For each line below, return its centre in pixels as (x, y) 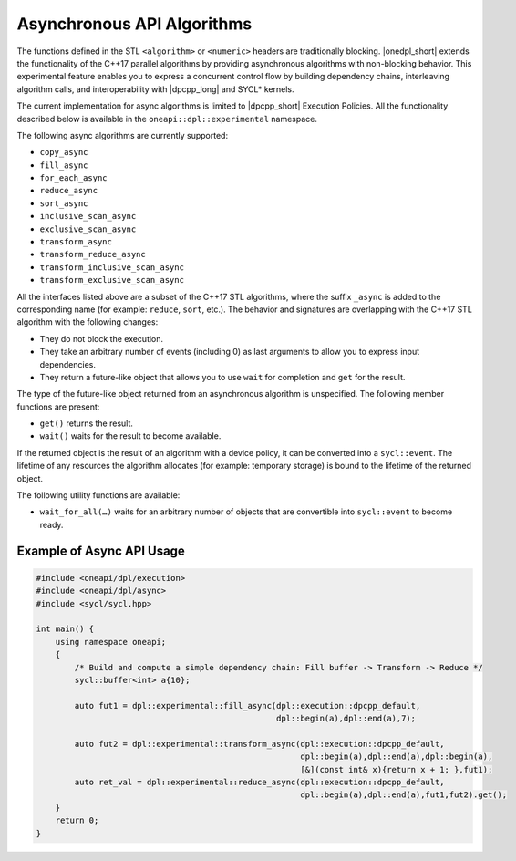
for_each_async (74, 178)
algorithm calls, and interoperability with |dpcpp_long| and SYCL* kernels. (155, 89)
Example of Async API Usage (101, 550)
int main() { (65, 629)
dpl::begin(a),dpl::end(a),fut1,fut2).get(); (404, 795)
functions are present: (58, 407)
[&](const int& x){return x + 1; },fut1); (397, 769)
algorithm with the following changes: (88, 322)
